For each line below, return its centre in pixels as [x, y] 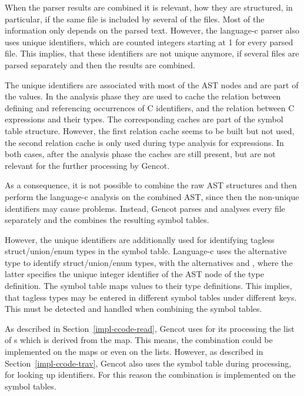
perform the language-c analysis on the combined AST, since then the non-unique [152, 196]
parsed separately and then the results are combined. [100, 64]
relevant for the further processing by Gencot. [87, 165]
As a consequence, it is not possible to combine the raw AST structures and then [151, 185]
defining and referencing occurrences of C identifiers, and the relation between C [150, 107]
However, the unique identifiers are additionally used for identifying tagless [140, 239]
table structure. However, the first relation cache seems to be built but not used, [150, 130]
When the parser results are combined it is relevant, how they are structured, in [149, 7]
